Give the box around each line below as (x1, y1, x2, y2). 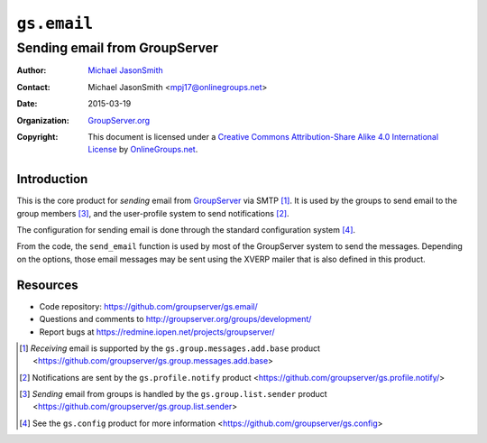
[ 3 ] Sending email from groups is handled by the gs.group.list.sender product (19, 389, 328, 400)
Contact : (16, 81, 51, 92)
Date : (16, 98, 38, 109)
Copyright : (16, 131, 59, 142)
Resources (16, 277, 78, 292)
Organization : (16, 115, 69, 125)
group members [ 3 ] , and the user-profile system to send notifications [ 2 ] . (16, 208, 289, 218)
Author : (16, 65, 47, 76)
